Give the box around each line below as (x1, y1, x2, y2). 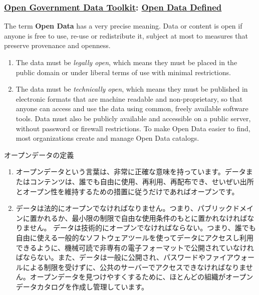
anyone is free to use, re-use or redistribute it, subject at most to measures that (4, 30, 248, 41)
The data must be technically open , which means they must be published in (16, 84, 248, 94)
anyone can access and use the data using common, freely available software (16, 103, 248, 114)
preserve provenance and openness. (4, 40, 111, 51)
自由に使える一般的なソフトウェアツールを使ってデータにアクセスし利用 (16, 232, 253, 242)
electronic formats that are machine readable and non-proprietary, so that (16, 93, 243, 104)
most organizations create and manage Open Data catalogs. (16, 133, 199, 143)
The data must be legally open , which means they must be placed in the (16, 57, 237, 67)
